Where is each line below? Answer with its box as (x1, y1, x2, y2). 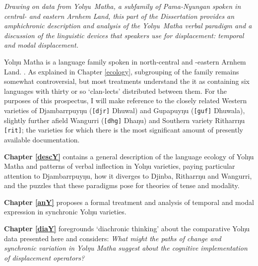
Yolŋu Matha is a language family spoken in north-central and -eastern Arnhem (4, 56, 246, 66)
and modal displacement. (4, 40, 78, 50)
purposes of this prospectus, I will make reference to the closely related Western (4, 95, 247, 106)
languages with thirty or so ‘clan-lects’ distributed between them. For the (4, 85, 227, 96)
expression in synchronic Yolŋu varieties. (4, 206, 127, 217)
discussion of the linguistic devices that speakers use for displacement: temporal (4, 30, 244, 40)
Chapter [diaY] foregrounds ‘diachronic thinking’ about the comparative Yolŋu (4, 223, 250, 234)
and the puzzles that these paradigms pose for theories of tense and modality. (4, 180, 240, 191)
